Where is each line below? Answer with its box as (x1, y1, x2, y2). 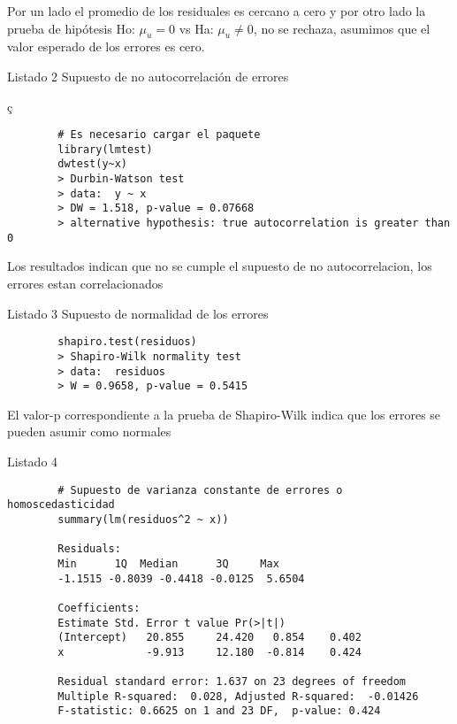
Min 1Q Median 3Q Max (57, 557, 279, 570)
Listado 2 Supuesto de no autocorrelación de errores (7, 66, 289, 85)
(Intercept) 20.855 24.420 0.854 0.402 (57, 631, 362, 644)
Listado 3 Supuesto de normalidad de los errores (7, 304, 269, 322)
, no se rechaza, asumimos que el (253, 19, 430, 37)
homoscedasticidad (7, 498, 115, 512)
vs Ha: (179, 19, 214, 37)
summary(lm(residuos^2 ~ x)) (57, 512, 229, 526)
